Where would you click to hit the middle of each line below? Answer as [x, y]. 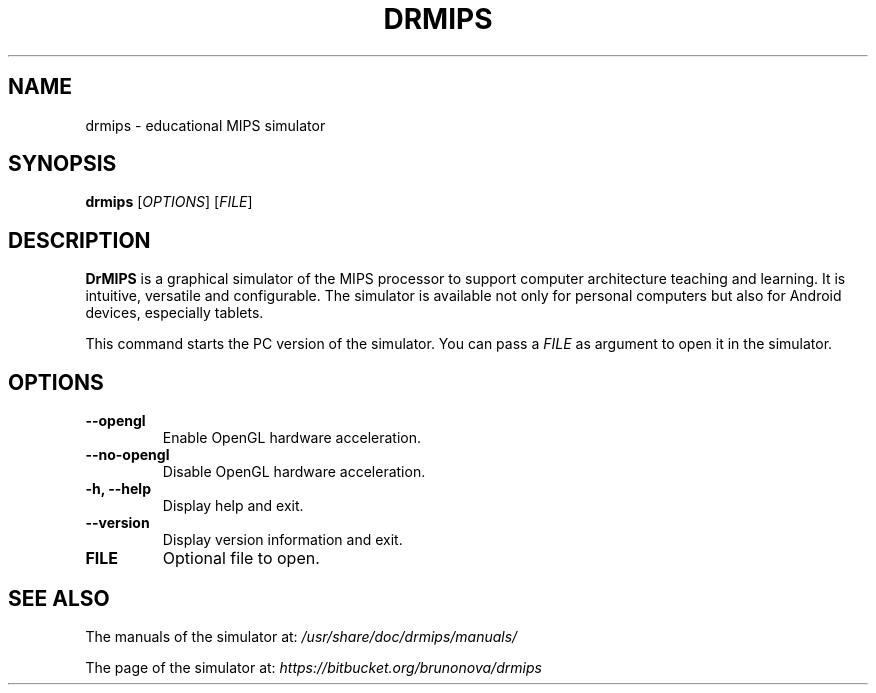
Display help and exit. [233, 506]
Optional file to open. [241, 558]
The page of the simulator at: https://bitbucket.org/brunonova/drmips [313, 667]
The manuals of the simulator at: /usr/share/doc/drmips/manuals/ [301, 636]
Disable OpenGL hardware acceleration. [294, 472]
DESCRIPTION [79, 240]
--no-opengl [127, 455]
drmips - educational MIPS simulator [205, 125]
